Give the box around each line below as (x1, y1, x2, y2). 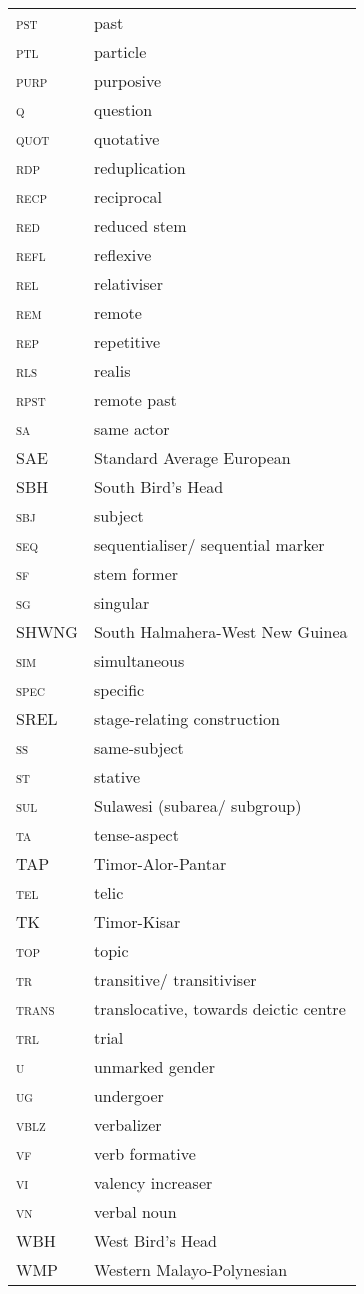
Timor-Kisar (93, 910, 181, 933)
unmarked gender (93, 1055, 215, 1078)
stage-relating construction (93, 707, 280, 730)
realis (93, 359, 131, 382)
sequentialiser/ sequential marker (93, 533, 325, 556)
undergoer (93, 1084, 164, 1107)
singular (93, 591, 150, 614)
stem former (93, 562, 179, 585)
